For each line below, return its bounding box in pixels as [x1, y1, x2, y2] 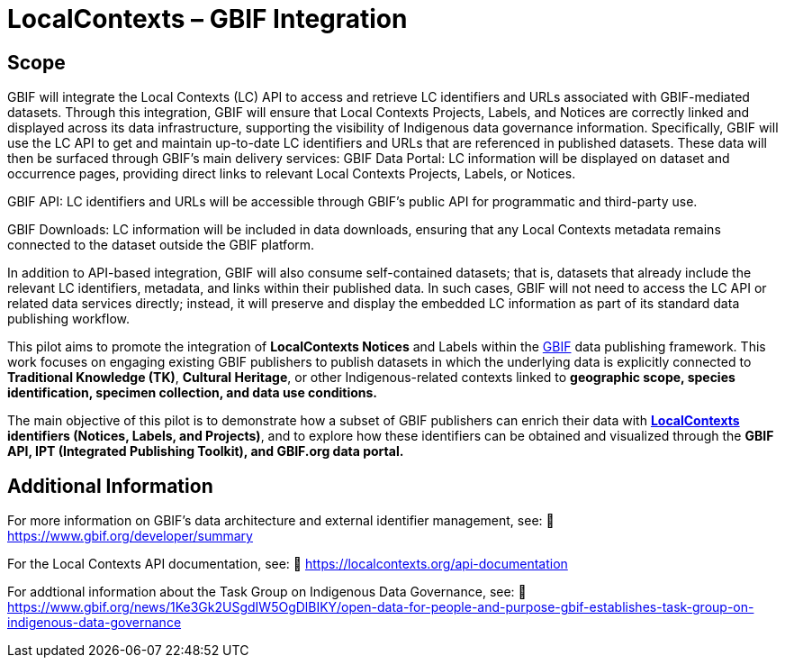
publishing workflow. [7, 311, 131, 327]
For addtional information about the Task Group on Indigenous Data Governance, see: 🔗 [7, 584, 527, 600]
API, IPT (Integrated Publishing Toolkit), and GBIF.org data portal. [7, 443, 404, 460]
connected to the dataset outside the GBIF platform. [7, 237, 315, 253]
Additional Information [7, 474, 213, 497]
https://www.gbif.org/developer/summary [7, 528, 253, 544]
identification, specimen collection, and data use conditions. [7, 385, 378, 401]
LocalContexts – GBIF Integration [7, 4, 408, 34]
